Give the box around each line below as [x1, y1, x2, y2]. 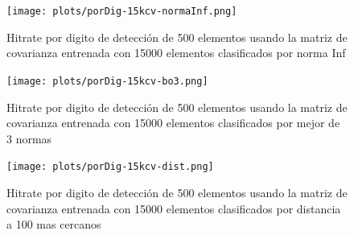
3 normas [6, 130, 52, 146]
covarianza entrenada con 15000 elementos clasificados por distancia [6, 200, 341, 216]
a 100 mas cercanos [6, 216, 101, 233]
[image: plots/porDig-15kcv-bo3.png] [6, 75, 208, 87]
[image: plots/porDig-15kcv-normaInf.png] [6, 6, 237, 17]
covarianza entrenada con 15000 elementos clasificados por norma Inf [6, 44, 346, 61]
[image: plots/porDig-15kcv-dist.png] [6, 161, 214, 173]
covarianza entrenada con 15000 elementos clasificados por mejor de [6, 114, 340, 131]
